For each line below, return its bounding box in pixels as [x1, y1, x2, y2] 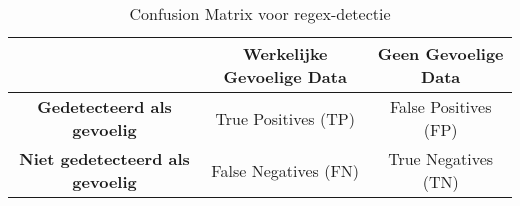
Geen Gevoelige [377, 42, 504, 65]
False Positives [389, 95, 492, 118]
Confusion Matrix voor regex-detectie [129, 2, 391, 25]
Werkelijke [242, 42, 328, 65]
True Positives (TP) [215, 106, 355, 130]
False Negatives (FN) [211, 158, 360, 182]
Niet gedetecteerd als [19, 147, 190, 170]
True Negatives [388, 147, 494, 170]
